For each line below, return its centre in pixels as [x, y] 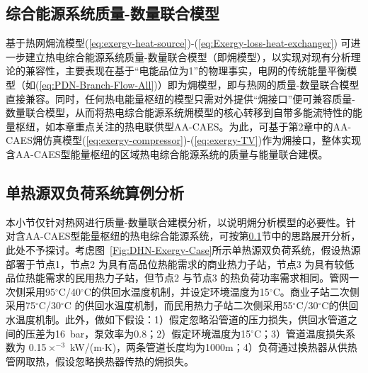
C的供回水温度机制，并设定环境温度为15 [177, 291]
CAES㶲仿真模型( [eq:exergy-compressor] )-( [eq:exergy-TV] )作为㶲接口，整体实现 [184, 140]
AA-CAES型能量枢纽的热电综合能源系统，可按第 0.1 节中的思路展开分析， [193, 236]
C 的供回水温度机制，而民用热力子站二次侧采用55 [178, 305]
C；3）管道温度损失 [300, 333]
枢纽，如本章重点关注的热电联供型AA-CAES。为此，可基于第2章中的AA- [183, 126]
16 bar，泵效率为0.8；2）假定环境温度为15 [153, 333]
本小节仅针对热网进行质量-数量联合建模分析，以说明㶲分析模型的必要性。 [176, 222]
